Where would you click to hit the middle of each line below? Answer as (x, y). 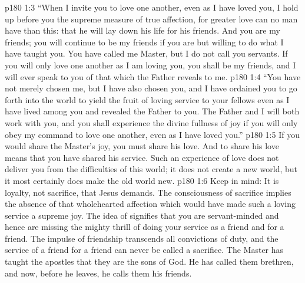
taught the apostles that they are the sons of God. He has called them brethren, (149, 261)
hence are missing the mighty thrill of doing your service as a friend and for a (145, 227)
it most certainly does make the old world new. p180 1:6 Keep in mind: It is (142, 180)
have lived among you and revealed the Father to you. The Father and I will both (152, 111)
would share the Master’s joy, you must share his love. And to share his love (142, 146)
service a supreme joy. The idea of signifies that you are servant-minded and (142, 215)
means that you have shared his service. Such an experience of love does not (142, 157)
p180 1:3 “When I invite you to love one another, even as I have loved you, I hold (152, 7)
